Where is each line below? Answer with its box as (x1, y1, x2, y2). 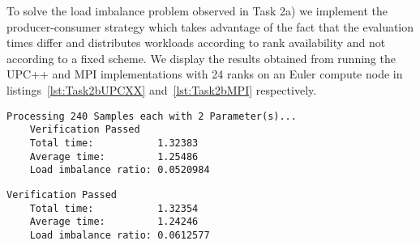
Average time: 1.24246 (29, 216, 199, 228)
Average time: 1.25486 (29, 150, 199, 163)
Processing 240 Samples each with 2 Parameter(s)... (6, 110, 297, 122)
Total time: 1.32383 (29, 137, 199, 149)
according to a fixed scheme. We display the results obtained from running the (6, 49, 396, 66)
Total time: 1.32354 (29, 202, 199, 214)
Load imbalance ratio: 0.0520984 (29, 164, 210, 176)
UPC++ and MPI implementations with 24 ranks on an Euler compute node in (6, 65, 403, 82)
